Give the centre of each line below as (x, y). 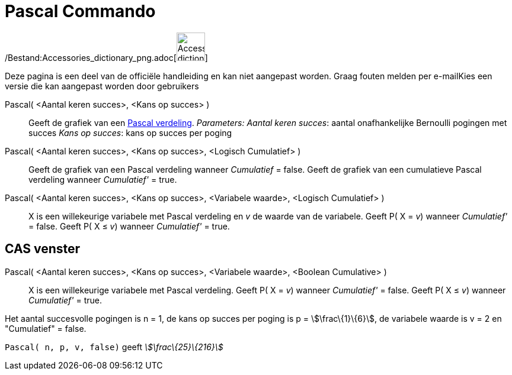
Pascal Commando (80, 11)
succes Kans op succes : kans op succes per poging (130, 132)
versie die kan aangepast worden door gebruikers (102, 86)
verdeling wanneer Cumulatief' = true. (103, 179)
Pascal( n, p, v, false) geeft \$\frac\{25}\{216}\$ (114, 347)
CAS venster (43, 249)
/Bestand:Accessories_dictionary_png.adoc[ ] (106, 57)
